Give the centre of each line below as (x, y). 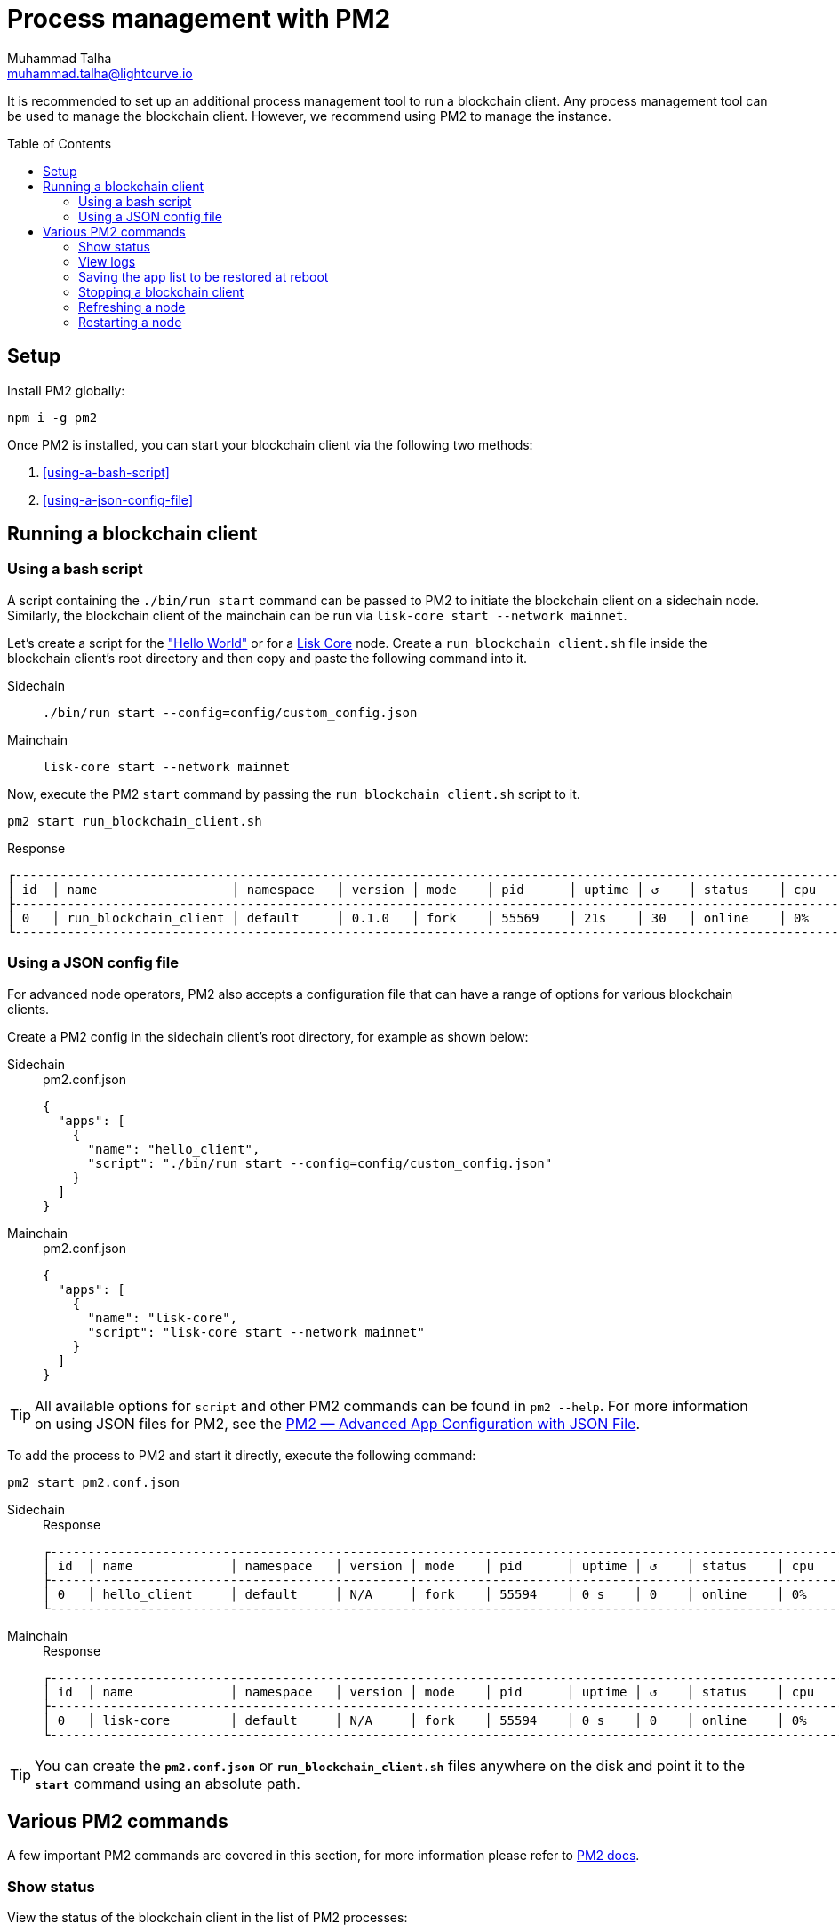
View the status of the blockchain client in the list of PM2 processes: (208, 1918)
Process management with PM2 (199, 19)
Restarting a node (130, 322)
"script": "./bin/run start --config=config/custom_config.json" (320, 1163)
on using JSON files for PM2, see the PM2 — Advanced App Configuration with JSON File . (338, 1423)
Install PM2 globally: (66, 390)
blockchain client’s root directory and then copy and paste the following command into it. (268, 658)
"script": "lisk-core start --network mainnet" (256, 1332)
